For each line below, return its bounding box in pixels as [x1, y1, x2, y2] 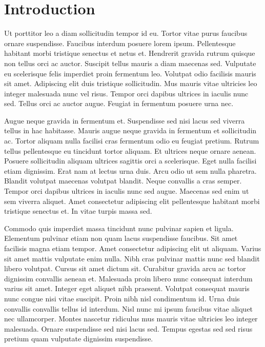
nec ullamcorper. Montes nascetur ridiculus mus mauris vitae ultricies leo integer [4, 313, 258, 324]
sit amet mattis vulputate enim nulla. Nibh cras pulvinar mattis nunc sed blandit [4, 253, 260, 263]
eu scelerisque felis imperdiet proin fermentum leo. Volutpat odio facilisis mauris [4, 68, 256, 78]
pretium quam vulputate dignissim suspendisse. [4, 333, 153, 344]
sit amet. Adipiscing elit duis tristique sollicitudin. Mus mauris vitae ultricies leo [4, 78, 257, 89]
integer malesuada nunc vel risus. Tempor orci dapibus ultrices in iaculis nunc [4, 88, 249, 98]
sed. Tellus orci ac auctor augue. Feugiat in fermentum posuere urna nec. [4, 98, 234, 109]
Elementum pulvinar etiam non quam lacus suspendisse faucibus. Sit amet [4, 233, 238, 243]
